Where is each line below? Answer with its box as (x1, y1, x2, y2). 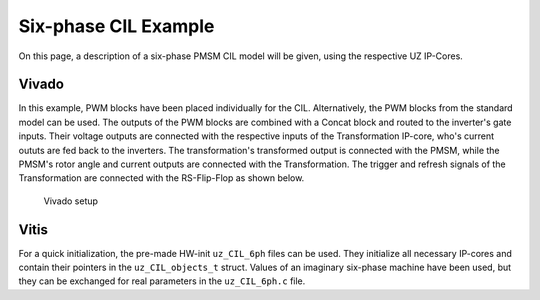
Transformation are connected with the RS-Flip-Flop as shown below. (18, 172, 305, 184)
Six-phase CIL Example (18, 15, 215, 37)
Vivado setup (43, 195, 99, 207)
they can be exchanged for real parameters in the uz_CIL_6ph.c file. (18, 275, 306, 287)
